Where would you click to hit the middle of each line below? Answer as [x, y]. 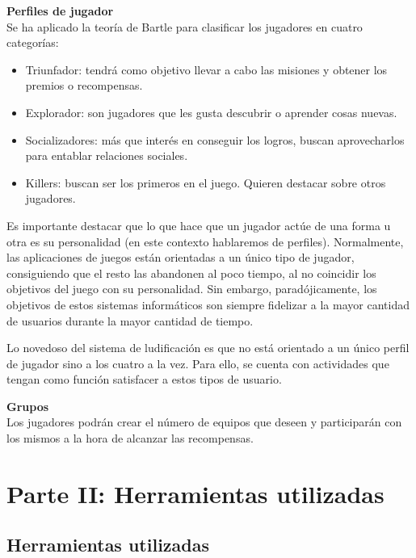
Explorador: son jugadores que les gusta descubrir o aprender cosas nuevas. [211, 112]
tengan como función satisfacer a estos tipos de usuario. [144, 379]
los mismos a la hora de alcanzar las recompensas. [130, 438]
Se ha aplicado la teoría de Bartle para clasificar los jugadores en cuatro [185, 26]
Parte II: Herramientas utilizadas [195, 493]
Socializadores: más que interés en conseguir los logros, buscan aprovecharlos [215, 139]
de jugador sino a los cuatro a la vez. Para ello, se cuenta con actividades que [198, 363]
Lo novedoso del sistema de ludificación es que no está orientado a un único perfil [208, 348]
